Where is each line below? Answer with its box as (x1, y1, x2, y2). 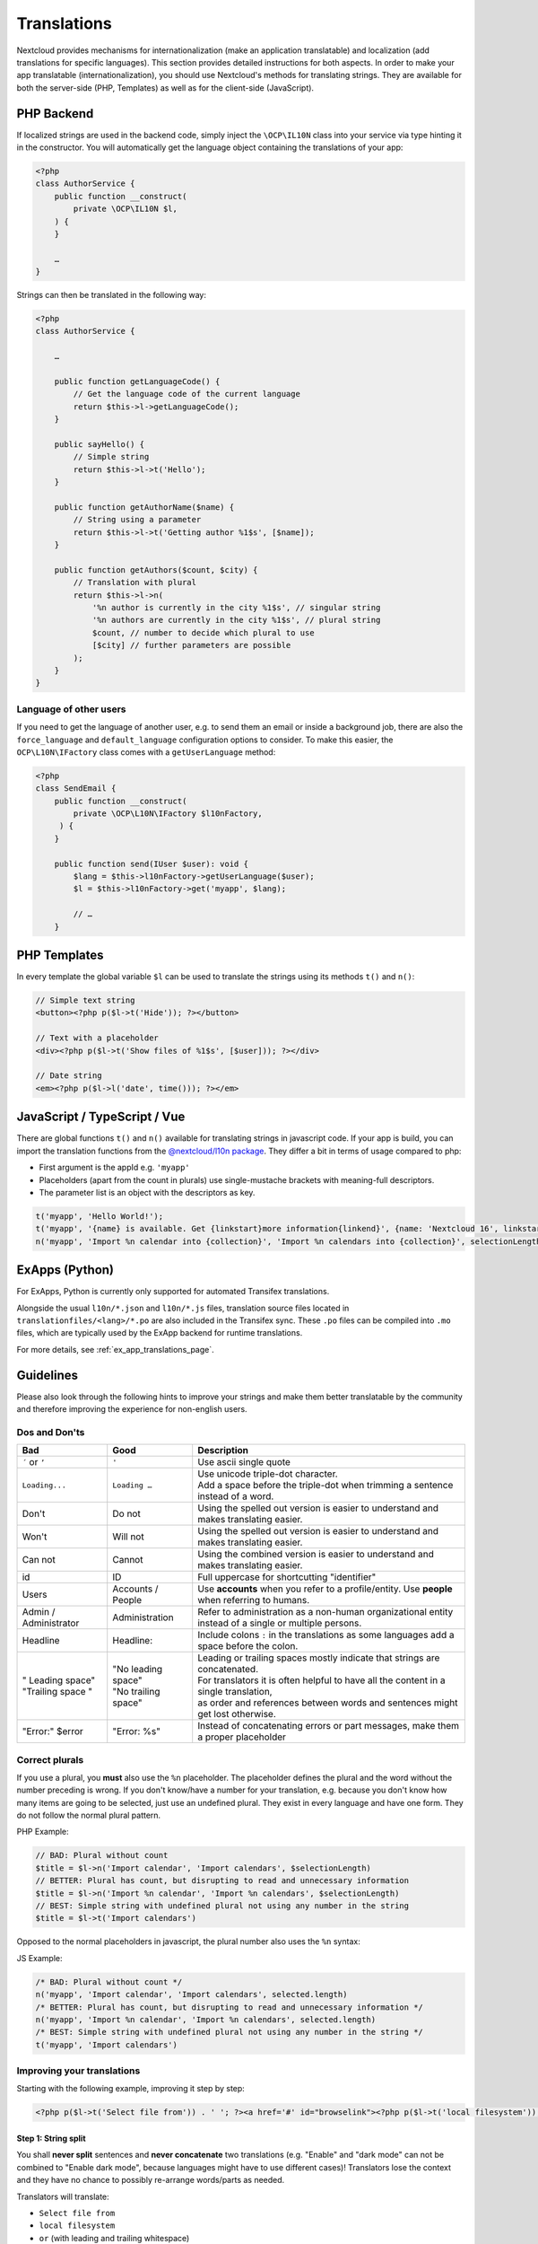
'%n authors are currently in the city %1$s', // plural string (91, 615, 381, 626)
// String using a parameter (73, 514, 202, 525)
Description (197, 1444, 249, 1457)
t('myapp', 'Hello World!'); (35, 1211, 164, 1221)
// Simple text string (35, 995, 135, 1005)
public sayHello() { (54, 440, 145, 449)
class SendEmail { (35, 784, 117, 793)
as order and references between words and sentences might (197, 1696, 458, 1709)
